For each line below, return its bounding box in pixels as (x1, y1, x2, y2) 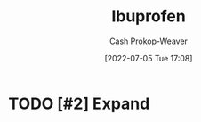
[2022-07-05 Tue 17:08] (104, 53, 193, 63)
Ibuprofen (111, 6, 186, 27)
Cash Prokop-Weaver (109, 36, 189, 46)
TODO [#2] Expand (8, 94, 150, 113)
